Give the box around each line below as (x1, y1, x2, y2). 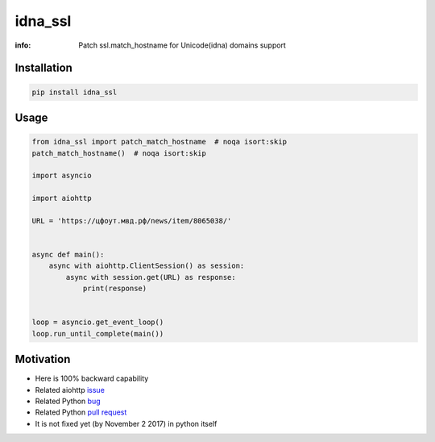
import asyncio (31, 171, 92, 181)
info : (14, 40, 31, 50)
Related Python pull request (35, 407, 127, 417)
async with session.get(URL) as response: (65, 273, 237, 281)
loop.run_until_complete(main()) (31, 329, 164, 338)
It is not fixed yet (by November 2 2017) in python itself (35, 419, 217, 428)
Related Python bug (35, 396, 101, 407)
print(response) (82, 284, 147, 294)
